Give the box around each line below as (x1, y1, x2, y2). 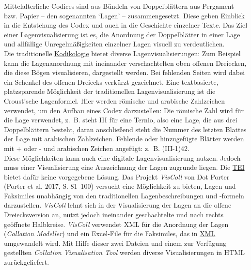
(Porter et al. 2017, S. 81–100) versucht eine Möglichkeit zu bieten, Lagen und (4, 181, 236, 191)
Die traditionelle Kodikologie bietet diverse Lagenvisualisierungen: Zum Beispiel (4, 48, 241, 58)
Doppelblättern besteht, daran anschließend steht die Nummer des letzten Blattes (4, 124, 247, 134)
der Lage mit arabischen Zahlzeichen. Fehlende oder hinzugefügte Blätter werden (4, 134, 244, 144)
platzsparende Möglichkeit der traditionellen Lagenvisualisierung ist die (4, 86, 216, 96)
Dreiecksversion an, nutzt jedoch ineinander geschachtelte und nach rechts (4, 210, 223, 220)
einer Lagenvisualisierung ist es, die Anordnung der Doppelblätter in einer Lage (4, 29, 240, 39)
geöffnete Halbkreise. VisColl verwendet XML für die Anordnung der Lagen (4, 219, 229, 229)
